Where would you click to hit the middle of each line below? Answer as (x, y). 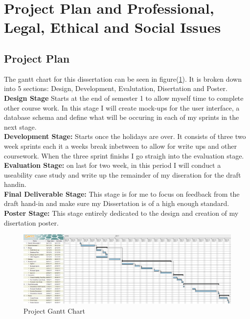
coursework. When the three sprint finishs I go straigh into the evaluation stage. (124, 155)
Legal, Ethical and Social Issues (113, 27)
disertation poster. (31, 222)
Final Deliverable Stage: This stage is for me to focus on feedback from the (122, 194)
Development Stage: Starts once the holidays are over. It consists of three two (125, 136)
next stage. (20, 126)
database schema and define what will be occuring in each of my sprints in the (122, 117)
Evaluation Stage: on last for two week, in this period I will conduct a (113, 165)
